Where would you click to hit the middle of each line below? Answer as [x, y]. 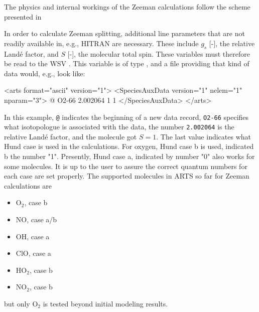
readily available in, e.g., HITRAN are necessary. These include [101, 43]
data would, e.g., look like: [45, 73]
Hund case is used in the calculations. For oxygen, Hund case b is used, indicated [129, 146]
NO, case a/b [36, 219]
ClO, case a [33, 253]
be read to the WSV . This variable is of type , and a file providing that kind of [127, 63]
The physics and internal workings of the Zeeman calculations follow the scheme [127, 7]
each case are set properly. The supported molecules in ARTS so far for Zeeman [127, 176]
